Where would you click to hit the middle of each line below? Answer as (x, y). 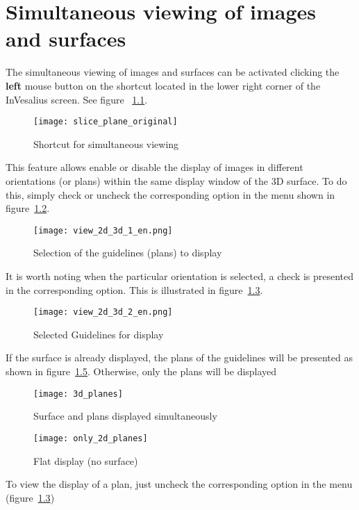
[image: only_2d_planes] (91, 438)
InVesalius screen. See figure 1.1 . (77, 99)
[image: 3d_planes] (78, 394)
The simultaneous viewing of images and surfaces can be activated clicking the (173, 72)
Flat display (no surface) (86, 460)
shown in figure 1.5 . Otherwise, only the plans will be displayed (141, 371)
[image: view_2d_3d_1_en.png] (103, 230)
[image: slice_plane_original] (106, 122)
